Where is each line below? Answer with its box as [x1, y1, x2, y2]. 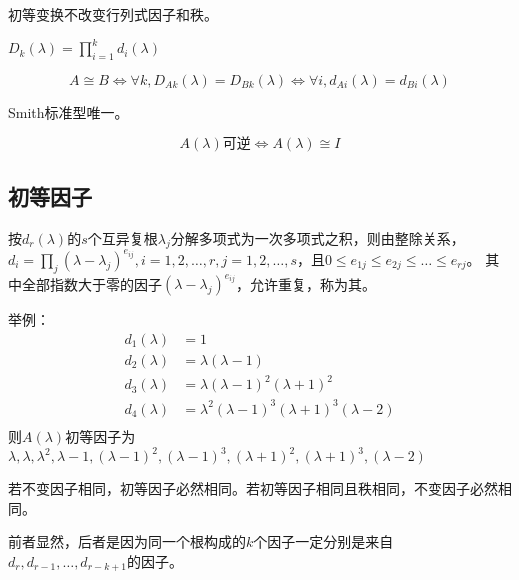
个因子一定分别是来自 [253, 531, 394, 552]
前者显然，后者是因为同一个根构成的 [8, 531, 246, 552]
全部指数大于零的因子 [21, 273, 162, 294]
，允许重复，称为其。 [235, 273, 376, 294]
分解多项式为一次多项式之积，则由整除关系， [170, 227, 465, 248]
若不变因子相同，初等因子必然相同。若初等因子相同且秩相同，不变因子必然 [8, 478, 498, 499]
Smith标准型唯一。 [8, 101, 129, 122]
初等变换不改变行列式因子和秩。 [8, 4, 218, 24]
